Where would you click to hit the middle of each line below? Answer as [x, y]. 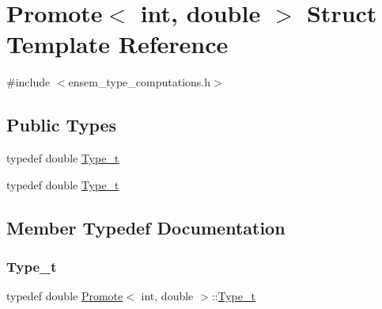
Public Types [62, 125]
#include [28, 82]
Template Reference [117, 44]
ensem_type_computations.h [139, 82]
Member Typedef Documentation [146, 227]
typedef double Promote [65, 296]
